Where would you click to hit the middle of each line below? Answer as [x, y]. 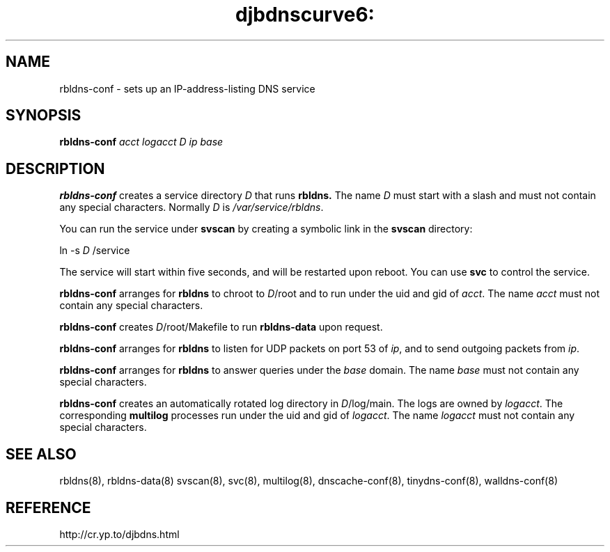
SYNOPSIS [44, 116]
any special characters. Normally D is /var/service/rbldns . [191, 207]
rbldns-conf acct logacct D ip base [141, 142]
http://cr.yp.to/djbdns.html [119, 534]
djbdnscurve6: [305, 15]
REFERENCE [48, 507]
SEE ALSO [41, 454]
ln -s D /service [95, 251]
